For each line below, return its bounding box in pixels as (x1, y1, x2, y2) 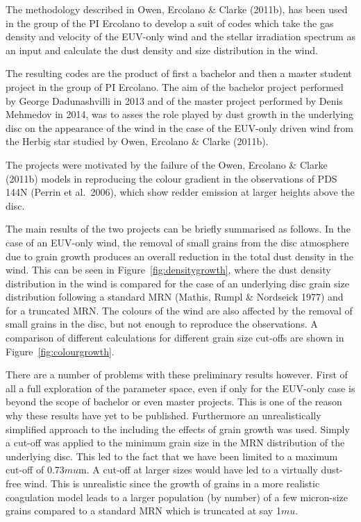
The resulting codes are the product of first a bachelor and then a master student (6, 66, 352, 81)
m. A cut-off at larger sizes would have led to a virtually (78, 462, 318, 477)
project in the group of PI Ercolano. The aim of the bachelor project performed (6, 79, 344, 94)
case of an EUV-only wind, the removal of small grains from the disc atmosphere (6, 235, 349, 249)
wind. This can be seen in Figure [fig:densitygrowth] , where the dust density (6, 262, 331, 277)
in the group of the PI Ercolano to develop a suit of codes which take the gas (6, 15, 334, 30)
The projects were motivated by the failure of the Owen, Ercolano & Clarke (6, 157, 328, 171)
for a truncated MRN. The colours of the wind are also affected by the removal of (6, 303, 353, 317)
